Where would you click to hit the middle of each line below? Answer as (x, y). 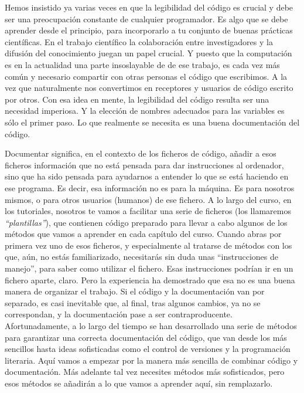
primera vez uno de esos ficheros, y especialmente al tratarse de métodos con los (148, 245)
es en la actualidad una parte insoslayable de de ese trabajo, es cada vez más (142, 64)
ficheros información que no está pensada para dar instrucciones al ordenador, (144, 165)
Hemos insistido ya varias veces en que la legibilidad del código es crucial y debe (149, 7)
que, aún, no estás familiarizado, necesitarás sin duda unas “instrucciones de (142, 257)
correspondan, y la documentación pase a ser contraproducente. (119, 314)
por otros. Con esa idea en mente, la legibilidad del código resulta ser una (137, 99)
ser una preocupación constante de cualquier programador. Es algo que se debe (146, 18)
